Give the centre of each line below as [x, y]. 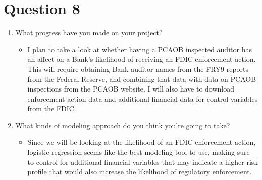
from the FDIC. [52, 108]
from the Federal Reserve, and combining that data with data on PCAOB [142, 79]
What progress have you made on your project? [89, 32]
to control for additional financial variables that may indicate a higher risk [143, 162]
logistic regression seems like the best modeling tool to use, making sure [139, 152]
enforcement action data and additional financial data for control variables [143, 98]
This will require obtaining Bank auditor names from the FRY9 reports [138, 69]
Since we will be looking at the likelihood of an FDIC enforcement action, [142, 142]
